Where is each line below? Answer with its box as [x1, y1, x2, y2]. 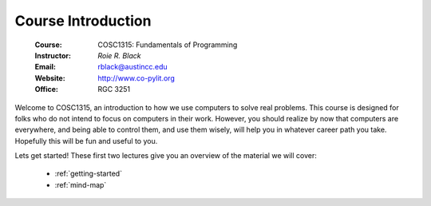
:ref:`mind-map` [54, 180, 107, 189]
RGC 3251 [97, 85, 131, 94]
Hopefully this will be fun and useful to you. [14, 136, 158, 145]
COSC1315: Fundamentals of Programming [97, 40, 238, 50]
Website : [34, 73, 65, 83]
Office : [34, 85, 59, 94]
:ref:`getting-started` [54, 168, 123, 179]
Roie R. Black [97, 50, 141, 60]
